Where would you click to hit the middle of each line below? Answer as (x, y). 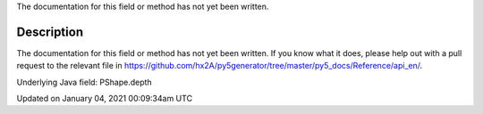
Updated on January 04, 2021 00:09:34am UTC (104, 99)
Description (50, 32)
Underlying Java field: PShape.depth (84, 82)
